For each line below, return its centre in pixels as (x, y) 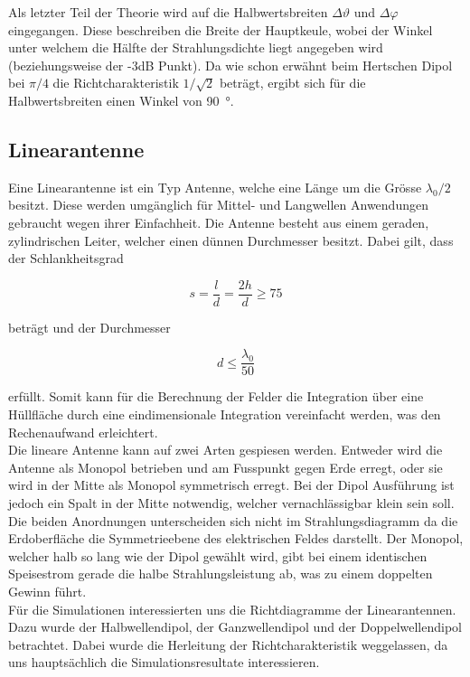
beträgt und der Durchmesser (89, 327)
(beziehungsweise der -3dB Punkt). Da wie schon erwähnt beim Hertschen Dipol (230, 65)
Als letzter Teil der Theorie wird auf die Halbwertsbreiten (168, 12)
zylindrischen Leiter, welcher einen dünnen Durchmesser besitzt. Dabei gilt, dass (231, 240)
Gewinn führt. (47, 591)
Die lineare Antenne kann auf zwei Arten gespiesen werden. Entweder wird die (226, 450)
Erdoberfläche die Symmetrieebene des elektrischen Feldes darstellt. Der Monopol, (236, 538)
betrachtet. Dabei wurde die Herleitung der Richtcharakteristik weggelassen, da (228, 644)
